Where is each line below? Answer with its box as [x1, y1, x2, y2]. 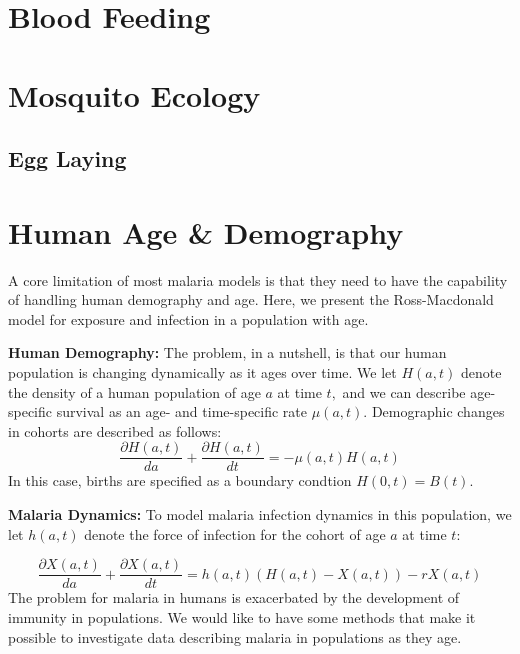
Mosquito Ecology [8, 74, 261, 115]
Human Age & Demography [8, 211, 404, 252]
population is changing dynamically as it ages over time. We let [8, 362, 397, 383]
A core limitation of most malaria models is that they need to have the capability [8, 269, 508, 290]
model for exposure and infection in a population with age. [8, 308, 369, 329]
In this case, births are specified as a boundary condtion [8, 470, 352, 491]
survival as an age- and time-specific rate [56, 401, 308, 422]
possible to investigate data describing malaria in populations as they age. [8, 626, 462, 647]
